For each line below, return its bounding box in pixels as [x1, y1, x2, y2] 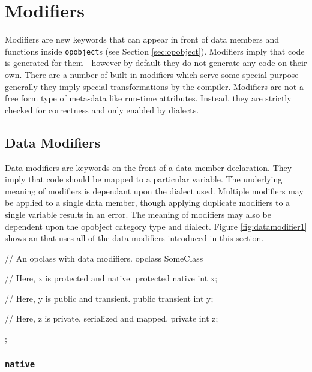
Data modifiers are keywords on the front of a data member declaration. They [5, 161, 292, 173]
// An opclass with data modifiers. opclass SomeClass [5, 251, 203, 264]
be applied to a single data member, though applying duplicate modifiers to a [5, 196, 290, 209]
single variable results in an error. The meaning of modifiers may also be [5, 208, 271, 220]
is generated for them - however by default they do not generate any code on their [5, 56, 307, 69]
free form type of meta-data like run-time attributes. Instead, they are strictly [5, 92, 292, 104]
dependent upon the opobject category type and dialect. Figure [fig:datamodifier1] [5, 220, 307, 232]
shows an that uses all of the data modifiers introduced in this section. [5, 232, 264, 244]
